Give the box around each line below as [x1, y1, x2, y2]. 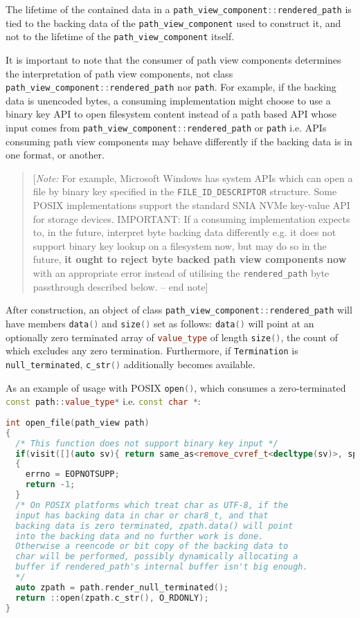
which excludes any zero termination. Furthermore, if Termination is [6, 343, 298, 358]
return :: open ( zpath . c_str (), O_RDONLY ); [15, 592, 209, 603]
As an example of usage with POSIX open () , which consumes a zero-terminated [6, 380, 346, 394]
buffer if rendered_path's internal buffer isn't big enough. [15, 562, 308, 572]
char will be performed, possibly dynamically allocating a [15, 552, 298, 562]
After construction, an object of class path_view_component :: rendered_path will [6, 302, 352, 317]
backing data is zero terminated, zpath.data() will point [15, 520, 294, 531]
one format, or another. [6, 147, 105, 162]
